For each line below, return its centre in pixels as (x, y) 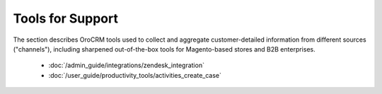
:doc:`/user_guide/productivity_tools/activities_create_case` (135, 75)
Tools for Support (65, 18)
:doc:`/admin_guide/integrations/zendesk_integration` (127, 65)
